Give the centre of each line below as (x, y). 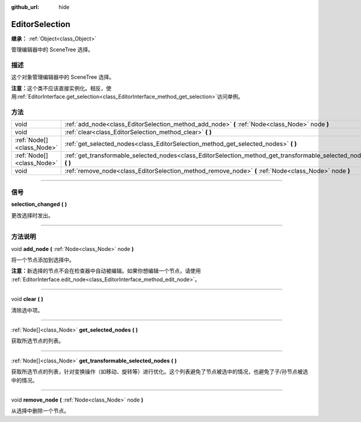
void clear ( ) (27, 299)
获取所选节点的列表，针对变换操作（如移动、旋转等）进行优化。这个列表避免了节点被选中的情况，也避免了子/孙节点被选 (160, 372)
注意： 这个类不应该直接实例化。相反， (59, 88)
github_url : (25, 7)
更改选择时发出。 (32, 215)
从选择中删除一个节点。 (40, 411)
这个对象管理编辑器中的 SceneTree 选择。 (63, 77)
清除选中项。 (27, 310)
